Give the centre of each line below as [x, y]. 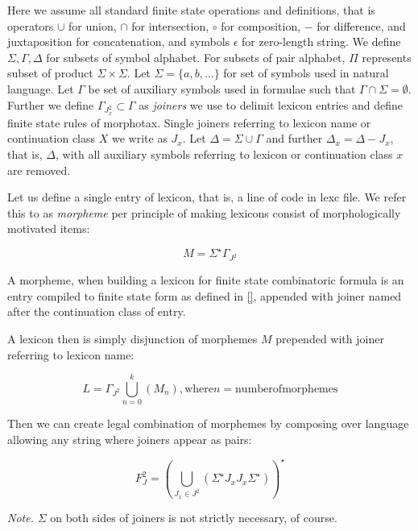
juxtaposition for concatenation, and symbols [119, 41]
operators [31, 25]
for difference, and [361, 25]
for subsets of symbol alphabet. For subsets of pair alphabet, [196, 57]
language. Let [41, 88]
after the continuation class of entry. [97, 311]
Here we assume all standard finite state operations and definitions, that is [191, 10]
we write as [139, 138]
